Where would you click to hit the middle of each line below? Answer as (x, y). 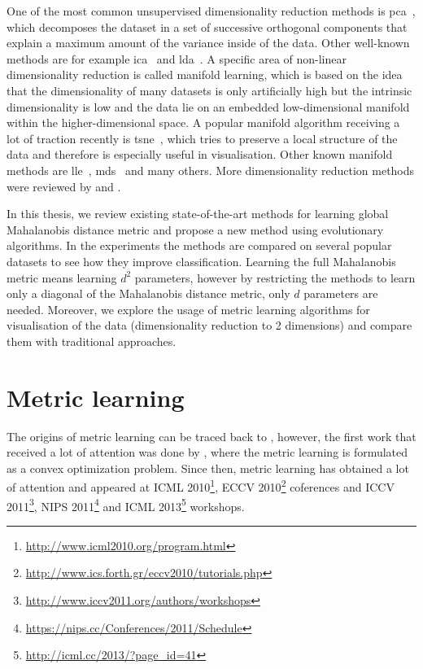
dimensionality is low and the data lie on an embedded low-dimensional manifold (208, 106)
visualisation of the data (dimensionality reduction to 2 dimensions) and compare (209, 325)
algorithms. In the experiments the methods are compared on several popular (199, 245)
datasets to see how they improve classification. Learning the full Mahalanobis (201, 261)
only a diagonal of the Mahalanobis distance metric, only (148, 293)
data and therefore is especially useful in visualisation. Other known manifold (200, 154)
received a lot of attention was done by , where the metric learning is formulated (207, 452)
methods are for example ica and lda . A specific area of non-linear (177, 58)
